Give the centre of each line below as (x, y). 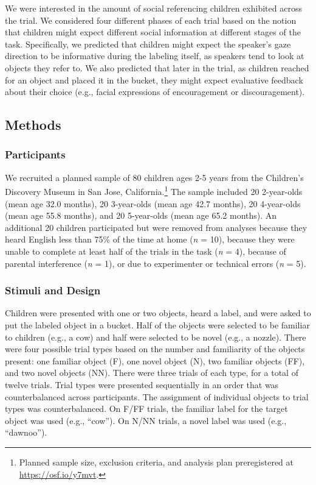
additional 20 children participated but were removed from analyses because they (156, 227)
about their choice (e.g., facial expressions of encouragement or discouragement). (155, 92)
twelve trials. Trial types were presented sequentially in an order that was (142, 384)
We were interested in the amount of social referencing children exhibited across (153, 8)
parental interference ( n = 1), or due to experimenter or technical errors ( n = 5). (156, 263)
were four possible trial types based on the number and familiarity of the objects (155, 349)
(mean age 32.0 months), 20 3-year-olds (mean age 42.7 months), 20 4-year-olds (153, 203)
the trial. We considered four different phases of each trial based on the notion (151, 20)
